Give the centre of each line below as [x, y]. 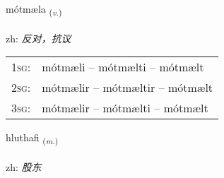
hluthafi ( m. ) [32, 138]
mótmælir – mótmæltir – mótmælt [128, 88]
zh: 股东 [24, 167]
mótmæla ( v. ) [34, 10]
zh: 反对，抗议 [39, 38]
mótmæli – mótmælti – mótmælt [123, 67]
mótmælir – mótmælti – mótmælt [125, 108]
